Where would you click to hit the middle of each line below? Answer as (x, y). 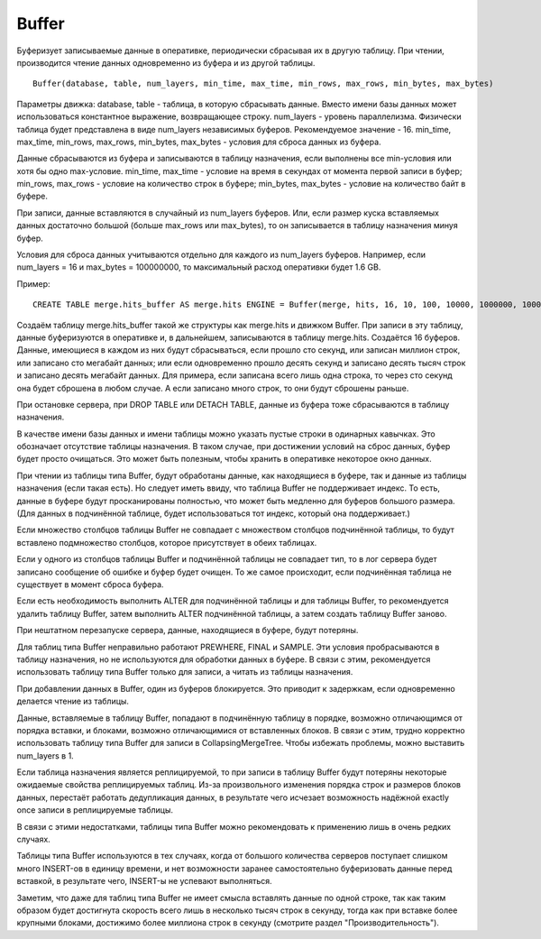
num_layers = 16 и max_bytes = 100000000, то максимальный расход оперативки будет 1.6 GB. (199, 267)
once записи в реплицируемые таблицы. (95, 810)
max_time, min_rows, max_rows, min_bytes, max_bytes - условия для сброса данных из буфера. (199, 142)
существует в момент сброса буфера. (90, 585)
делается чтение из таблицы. (73, 701)
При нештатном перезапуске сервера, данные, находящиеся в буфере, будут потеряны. (188, 631)
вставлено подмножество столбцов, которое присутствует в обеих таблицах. (167, 542)
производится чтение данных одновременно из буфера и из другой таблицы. (166, 62)
